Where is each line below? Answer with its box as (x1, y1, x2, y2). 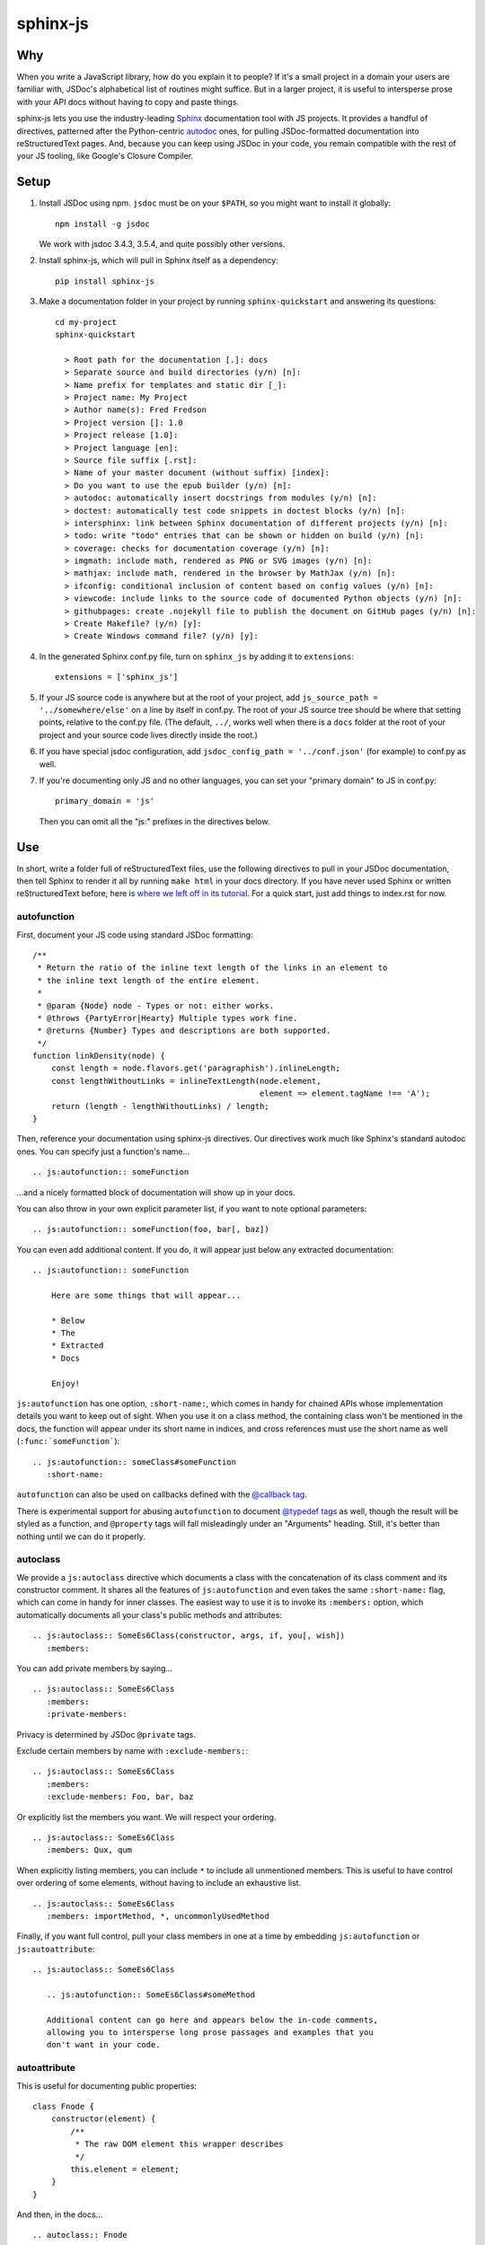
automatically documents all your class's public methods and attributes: (16, 1609, 283, 1620)
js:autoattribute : (16, 1943, 95, 1954)
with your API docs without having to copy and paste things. (16, 96, 240, 107)
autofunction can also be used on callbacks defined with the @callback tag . (16, 1489, 307, 1500)
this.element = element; (70, 2164, 180, 2174)
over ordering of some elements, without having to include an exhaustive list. (16, 1878, 302, 1888)
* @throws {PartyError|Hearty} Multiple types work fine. (37, 1013, 298, 1023)
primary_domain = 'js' (55, 796, 155, 806)
